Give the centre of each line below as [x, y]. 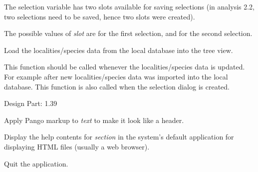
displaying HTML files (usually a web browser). [77, 146]
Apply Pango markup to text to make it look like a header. [94, 120]
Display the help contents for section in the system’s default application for [119, 137]
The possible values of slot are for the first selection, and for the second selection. [128, 33]
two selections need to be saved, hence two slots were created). [100, 16]
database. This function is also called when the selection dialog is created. [117, 86]
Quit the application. [36, 163]
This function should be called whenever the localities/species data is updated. [125, 67]
